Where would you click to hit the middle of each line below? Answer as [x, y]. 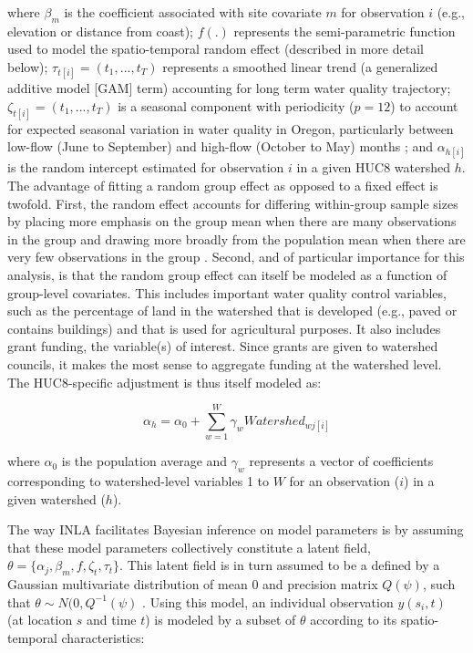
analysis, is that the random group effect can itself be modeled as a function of [227, 274]
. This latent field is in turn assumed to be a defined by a [280, 565]
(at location [40, 620]
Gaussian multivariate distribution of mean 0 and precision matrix [193, 584]
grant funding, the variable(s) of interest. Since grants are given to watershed [223, 346]
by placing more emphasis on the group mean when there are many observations [232, 221]
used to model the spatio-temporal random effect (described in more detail [216, 49]
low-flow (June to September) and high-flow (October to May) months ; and [221, 146]
